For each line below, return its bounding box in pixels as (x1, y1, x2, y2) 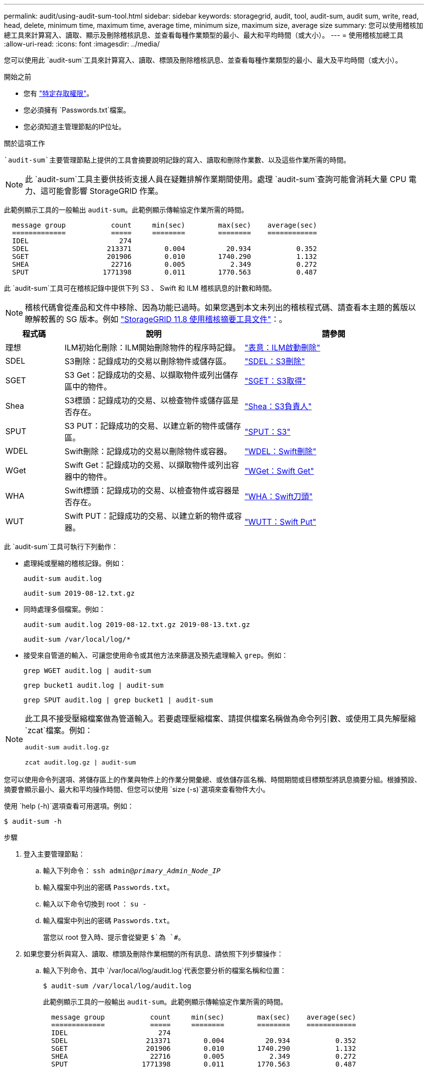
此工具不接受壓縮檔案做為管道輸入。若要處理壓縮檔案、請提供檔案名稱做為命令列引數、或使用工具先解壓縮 (25, 714, 416, 723)
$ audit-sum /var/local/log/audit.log (43, 982, 192, 990)
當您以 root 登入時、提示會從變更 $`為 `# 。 (43, 933, 185, 941)
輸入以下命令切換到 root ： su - (43, 900, 147, 908)
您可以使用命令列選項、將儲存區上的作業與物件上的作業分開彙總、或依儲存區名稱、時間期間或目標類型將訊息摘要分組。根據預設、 (4, 775, 421, 784)
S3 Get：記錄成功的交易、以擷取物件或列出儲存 (64, 370, 238, 380)
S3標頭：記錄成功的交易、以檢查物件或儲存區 (64, 395, 231, 405)
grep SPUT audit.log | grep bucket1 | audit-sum (23, 696, 213, 704)
